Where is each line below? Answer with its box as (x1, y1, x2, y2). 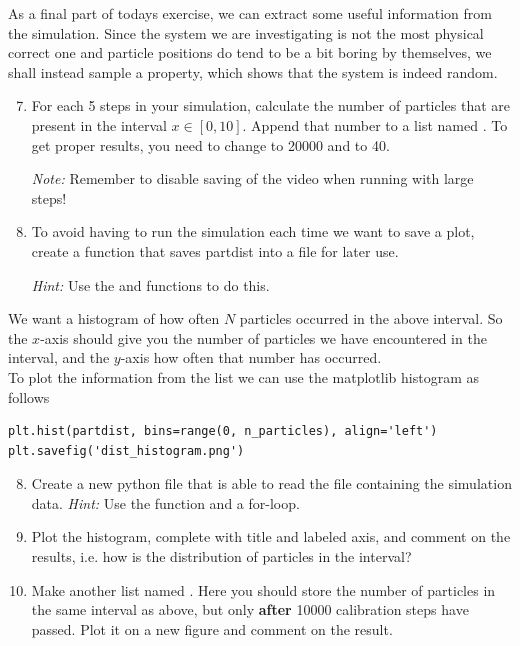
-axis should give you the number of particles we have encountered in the (40, 327, 487, 348)
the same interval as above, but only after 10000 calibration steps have (31, 599, 469, 620)
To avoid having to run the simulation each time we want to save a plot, (31, 221, 475, 242)
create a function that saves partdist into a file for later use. (31, 240, 399, 261)
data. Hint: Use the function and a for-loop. (31, 492, 300, 513)
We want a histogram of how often (8, 308, 220, 329)
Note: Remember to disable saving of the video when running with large (31, 168, 474, 189)
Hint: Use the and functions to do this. (31, 274, 270, 295)
